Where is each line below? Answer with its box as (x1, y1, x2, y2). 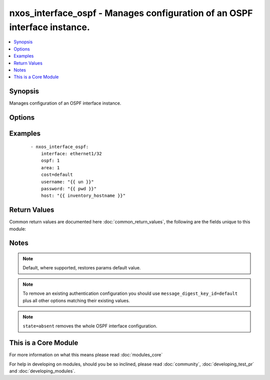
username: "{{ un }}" (40, 179, 94, 185)
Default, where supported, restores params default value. (22, 265, 141, 271)
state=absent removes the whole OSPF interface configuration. (22, 323, 157, 329)
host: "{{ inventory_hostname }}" (40, 193, 126, 199)
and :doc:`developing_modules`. (9, 368, 75, 374)
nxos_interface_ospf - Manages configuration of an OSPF (9, 8, 253, 19)
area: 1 (40, 165, 60, 170)
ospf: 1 (40, 158, 60, 164)
